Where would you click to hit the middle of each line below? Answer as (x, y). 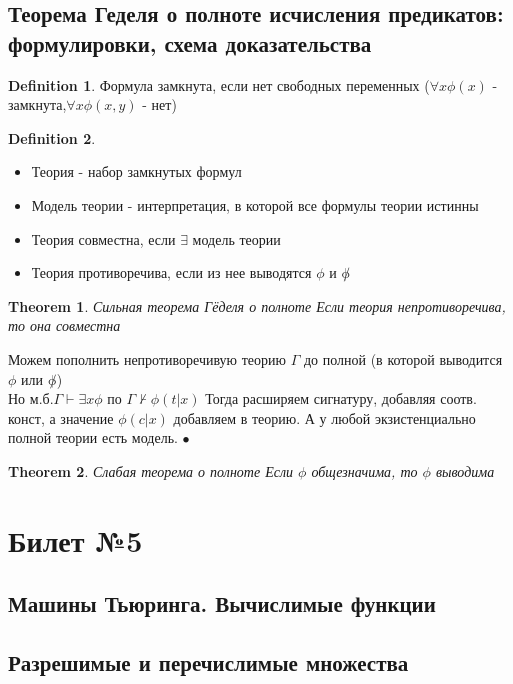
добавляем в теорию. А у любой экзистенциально (324, 417)
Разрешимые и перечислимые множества (208, 662)
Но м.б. (31, 398)
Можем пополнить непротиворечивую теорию (147, 358)
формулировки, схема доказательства (190, 42)
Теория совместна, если (103, 238)
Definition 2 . (52, 137)
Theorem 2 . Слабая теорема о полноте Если (151, 470)
